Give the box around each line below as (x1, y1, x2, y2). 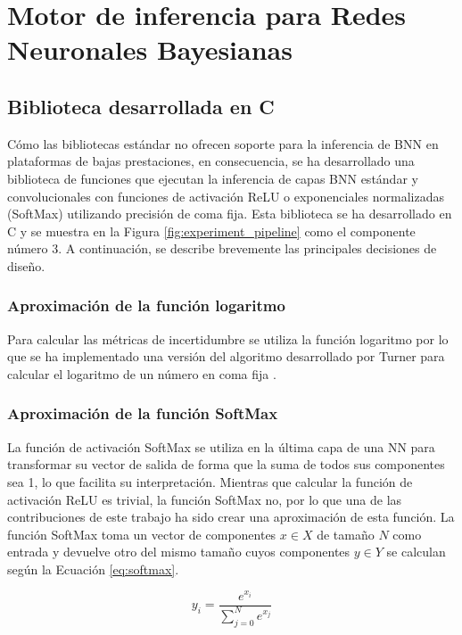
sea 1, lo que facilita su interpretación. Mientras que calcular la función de (7, 472, 413, 491)
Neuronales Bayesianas (7, 31, 293, 68)
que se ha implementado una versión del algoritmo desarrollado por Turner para (7, 347, 445, 366)
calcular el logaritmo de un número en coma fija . (7, 364, 276, 383)
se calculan (386, 542, 446, 561)
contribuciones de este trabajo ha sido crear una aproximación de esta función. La (7, 507, 455, 526)
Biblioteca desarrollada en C (7, 92, 275, 120)
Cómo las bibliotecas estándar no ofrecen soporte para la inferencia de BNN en (7, 134, 439, 153)
